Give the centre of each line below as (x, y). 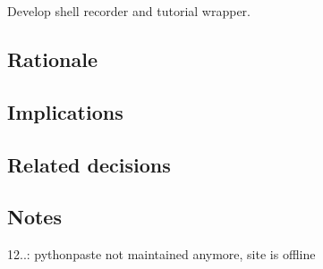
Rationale (52, 59)
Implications (65, 111)
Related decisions (89, 164)
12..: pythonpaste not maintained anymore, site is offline (161, 254)
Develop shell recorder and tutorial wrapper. (129, 11)
